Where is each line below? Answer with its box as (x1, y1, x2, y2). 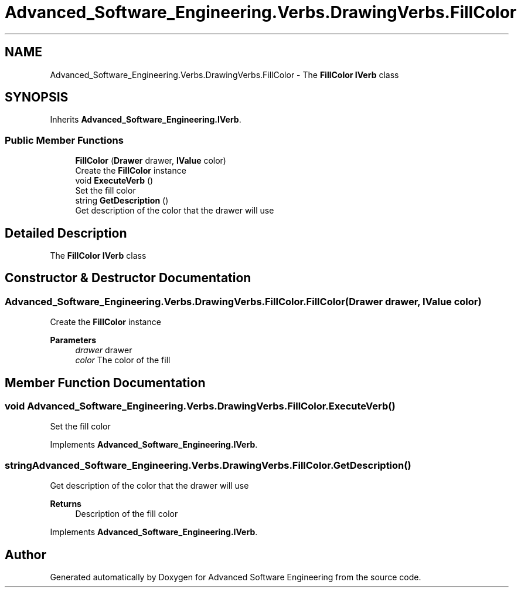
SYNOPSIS (5, 90, 69, 105)
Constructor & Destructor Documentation (5, 270, 251, 286)
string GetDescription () (75, 195, 169, 206)
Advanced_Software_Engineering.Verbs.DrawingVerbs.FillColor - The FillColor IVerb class (50, 69, 399, 80)
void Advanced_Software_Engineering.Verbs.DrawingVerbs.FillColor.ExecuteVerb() (5, 400, 396, 412)
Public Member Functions (5, 134, 124, 146)
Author (5, 547, 46, 562)
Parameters (50, 335, 97, 346)
